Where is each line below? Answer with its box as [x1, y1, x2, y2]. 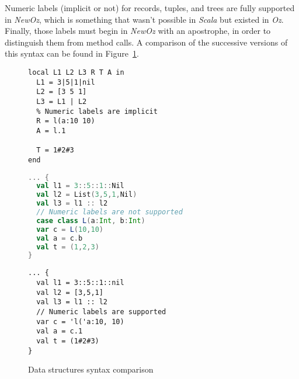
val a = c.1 [36, 327, 83, 336]
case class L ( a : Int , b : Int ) [36, 216, 145, 225]
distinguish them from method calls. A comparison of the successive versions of [5, 36, 288, 48]
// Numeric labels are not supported [36, 208, 183, 217]
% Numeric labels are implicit [36, 107, 158, 116]
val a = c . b [36, 234, 83, 242]
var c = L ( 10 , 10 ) [36, 225, 103, 234]
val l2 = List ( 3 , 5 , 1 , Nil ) [36, 190, 137, 199]
